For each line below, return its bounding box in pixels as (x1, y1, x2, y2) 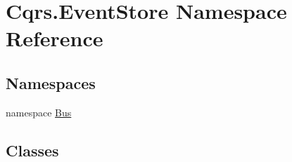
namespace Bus (6, 104, 72, 119)
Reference (6, 24, 103, 53)
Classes (6, 139, 59, 161)
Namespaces (6, 72, 96, 93)
